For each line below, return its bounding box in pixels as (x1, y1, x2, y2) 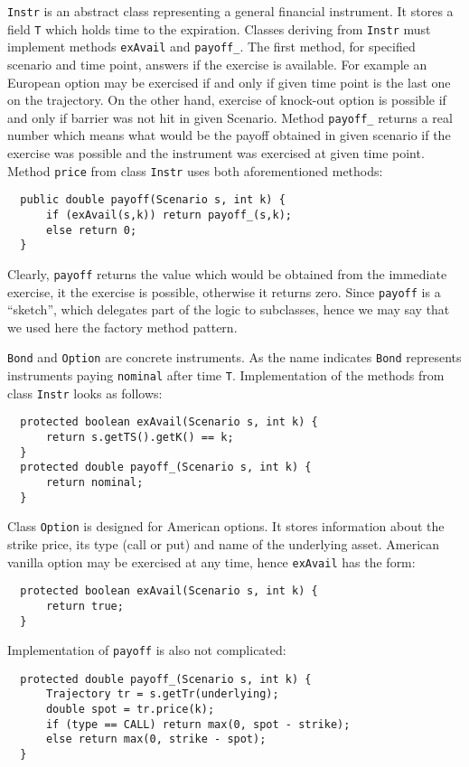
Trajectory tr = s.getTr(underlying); (45, 687, 279, 701)
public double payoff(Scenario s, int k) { (20, 193, 286, 207)
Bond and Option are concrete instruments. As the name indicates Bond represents (7, 348, 462, 367)
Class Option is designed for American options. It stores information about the (7, 517, 445, 536)
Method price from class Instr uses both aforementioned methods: (7, 161, 383, 180)
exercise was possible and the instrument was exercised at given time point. (7, 144, 425, 162)
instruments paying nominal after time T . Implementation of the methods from (7, 366, 445, 385)
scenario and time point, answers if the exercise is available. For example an (7, 54, 427, 73)
